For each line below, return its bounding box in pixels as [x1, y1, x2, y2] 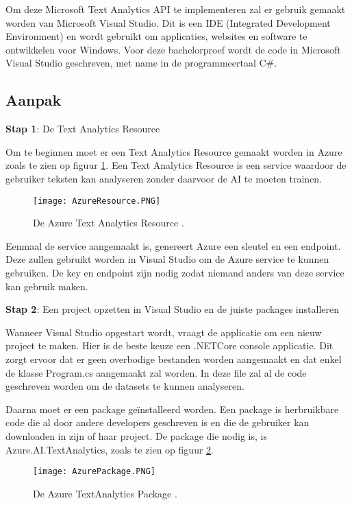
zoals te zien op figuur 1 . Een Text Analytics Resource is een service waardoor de [5, 158, 347, 172]
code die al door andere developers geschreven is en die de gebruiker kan [5, 415, 310, 430]
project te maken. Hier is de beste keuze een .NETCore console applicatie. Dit [5, 338, 334, 353]
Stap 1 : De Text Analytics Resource [5, 121, 160, 136]
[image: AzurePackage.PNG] [33, 467, 155, 477]
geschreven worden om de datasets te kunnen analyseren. [5, 379, 244, 393]
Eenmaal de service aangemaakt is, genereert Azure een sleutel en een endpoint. [5, 238, 341, 252]
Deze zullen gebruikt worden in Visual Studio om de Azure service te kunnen [5, 252, 329, 266]
